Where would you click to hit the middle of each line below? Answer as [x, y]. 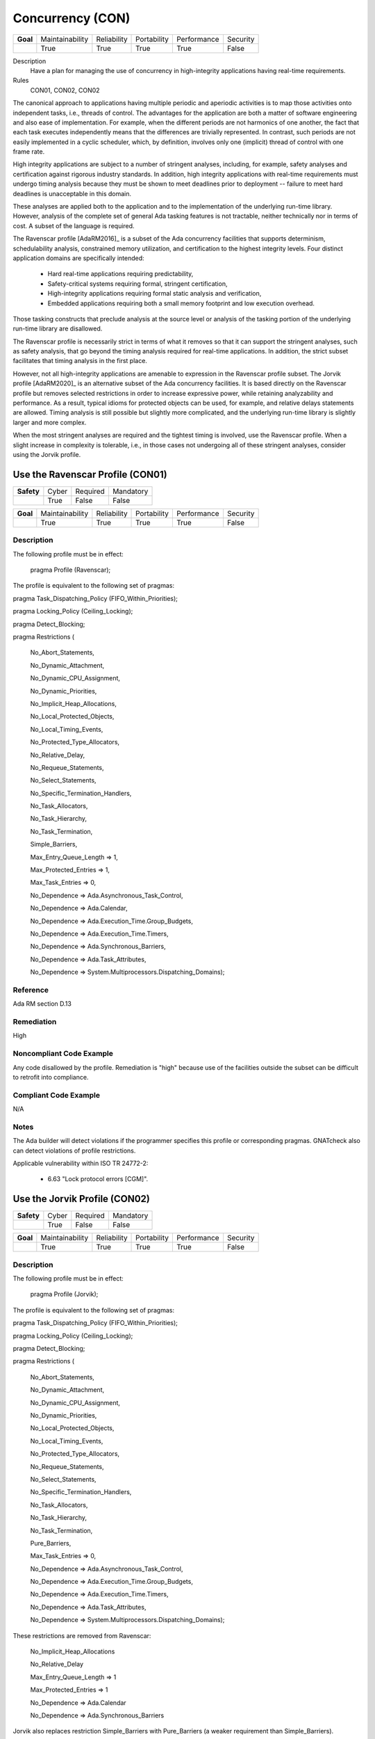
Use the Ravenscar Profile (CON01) [90, 474]
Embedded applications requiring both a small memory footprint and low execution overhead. [181, 303]
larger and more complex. [50, 422]
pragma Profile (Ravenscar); [70, 570]
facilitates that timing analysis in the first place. [80, 361]
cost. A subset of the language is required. [74, 225]
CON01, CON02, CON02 [65, 90]
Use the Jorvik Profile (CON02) [82, 1199]
